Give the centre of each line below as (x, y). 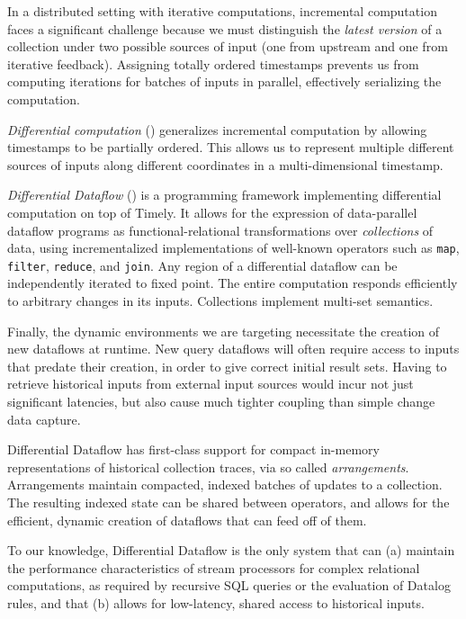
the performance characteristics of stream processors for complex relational (214, 567)
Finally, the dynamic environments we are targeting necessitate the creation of (224, 331)
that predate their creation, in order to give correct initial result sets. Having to (227, 366)
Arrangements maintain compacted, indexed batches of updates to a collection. (225, 484)
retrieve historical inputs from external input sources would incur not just (211, 384)
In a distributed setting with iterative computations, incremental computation (222, 11)
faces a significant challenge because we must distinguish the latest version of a (225, 28)
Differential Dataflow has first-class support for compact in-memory (193, 449)
